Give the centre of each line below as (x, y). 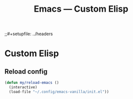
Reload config (26, 71)
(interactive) (23, 87)
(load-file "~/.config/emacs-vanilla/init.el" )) (59, 92)
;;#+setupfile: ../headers (29, 34)
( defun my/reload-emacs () (32, 83)
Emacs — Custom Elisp (81, 9)
